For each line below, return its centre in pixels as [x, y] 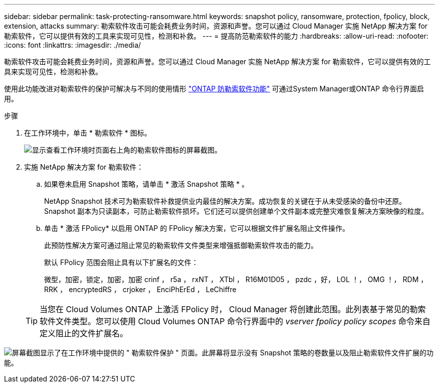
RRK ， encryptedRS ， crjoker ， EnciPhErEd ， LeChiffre [140, 289]
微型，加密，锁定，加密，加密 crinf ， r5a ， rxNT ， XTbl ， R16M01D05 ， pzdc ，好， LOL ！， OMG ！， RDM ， [236, 279]
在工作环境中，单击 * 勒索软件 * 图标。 [88, 133]
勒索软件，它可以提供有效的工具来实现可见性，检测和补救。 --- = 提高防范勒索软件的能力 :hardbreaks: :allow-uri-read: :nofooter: [216, 36]
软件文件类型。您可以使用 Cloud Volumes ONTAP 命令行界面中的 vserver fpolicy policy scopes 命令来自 [235, 321]
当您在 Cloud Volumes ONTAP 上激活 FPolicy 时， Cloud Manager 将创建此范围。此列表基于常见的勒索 [233, 309]
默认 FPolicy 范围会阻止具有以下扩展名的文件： [121, 262]
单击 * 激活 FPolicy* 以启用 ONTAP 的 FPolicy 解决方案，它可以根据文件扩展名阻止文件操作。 [197, 228]
